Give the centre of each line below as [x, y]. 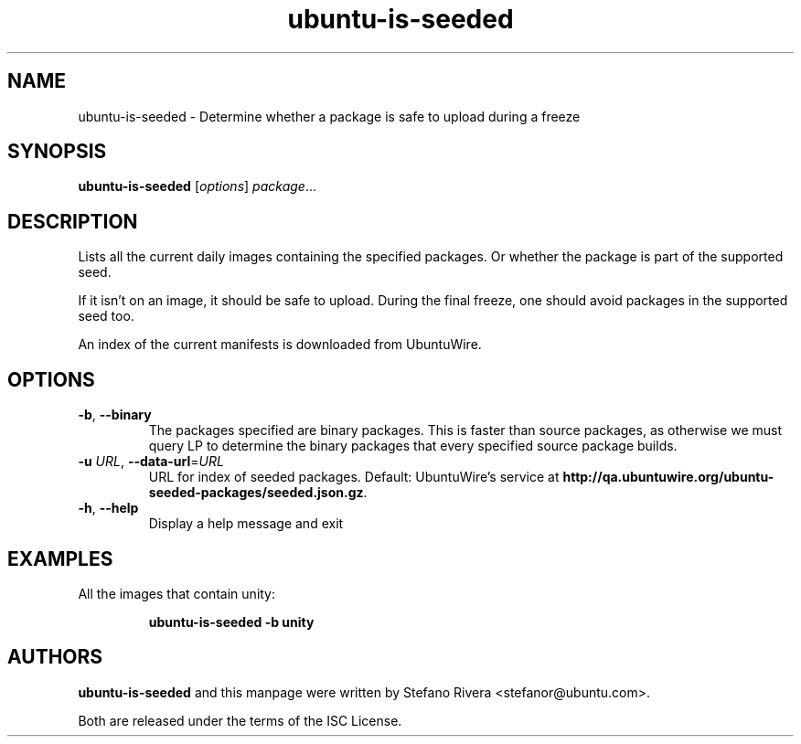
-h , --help [108, 508]
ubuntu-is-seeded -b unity [231, 622]
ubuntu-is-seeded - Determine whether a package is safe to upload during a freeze [329, 116]
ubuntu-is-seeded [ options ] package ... [197, 186]
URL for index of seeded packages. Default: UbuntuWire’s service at [354, 477]
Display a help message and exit [246, 524]
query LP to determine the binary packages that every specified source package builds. [413, 446]
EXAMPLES [60, 558]
